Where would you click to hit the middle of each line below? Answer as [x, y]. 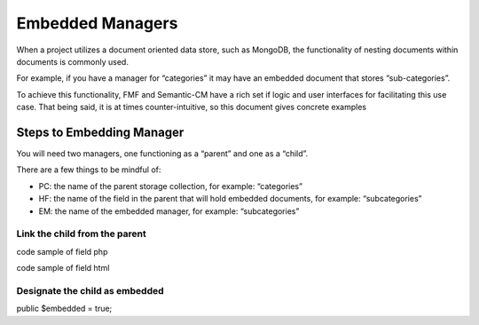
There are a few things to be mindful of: [89, 170]
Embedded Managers [97, 23]
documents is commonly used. [72, 61]
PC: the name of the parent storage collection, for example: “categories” [171, 186]
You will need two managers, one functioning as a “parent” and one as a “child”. [162, 154]
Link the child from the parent [81, 234]
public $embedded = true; [64, 309]
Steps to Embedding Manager [100, 132]
